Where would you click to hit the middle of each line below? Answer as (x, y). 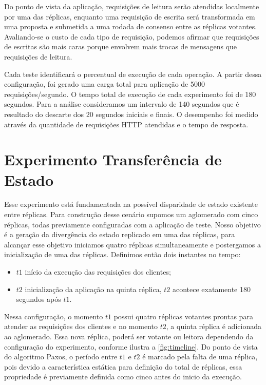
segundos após (39, 299)
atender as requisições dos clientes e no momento (81, 326)
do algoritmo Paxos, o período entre (61, 357)
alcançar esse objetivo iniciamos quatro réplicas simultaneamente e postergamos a (132, 244)
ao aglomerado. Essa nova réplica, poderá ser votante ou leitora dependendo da (129, 336)
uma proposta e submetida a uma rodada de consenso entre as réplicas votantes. (131, 26)
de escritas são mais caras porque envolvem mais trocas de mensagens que (121, 46)
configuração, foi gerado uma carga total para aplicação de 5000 (104, 84)
